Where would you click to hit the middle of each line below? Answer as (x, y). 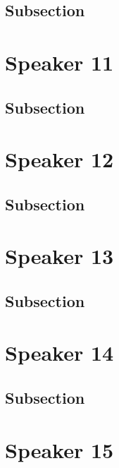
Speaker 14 (60, 353)
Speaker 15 (60, 449)
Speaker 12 (60, 159)
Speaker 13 (60, 256)
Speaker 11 (60, 62)
